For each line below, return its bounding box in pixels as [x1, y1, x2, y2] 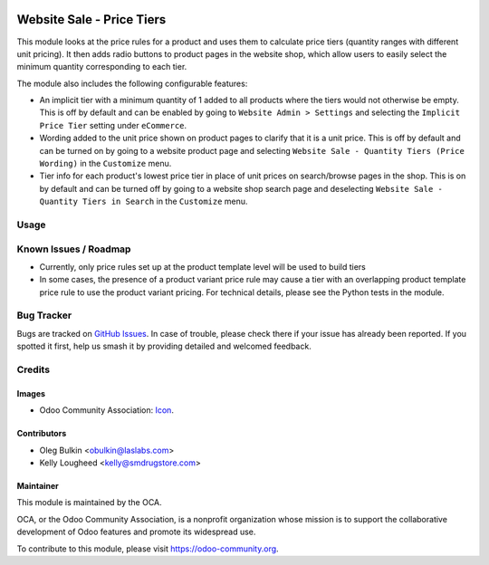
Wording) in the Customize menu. [39, 158, 172, 169]
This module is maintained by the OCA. [16, 497, 162, 508]
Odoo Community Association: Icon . [39, 405, 174, 416]
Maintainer [16, 480, 59, 491]
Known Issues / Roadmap [16, 243, 131, 255]
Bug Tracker [16, 309, 72, 321]
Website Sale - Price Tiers [16, 12, 167, 27]
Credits [16, 363, 50, 376]
